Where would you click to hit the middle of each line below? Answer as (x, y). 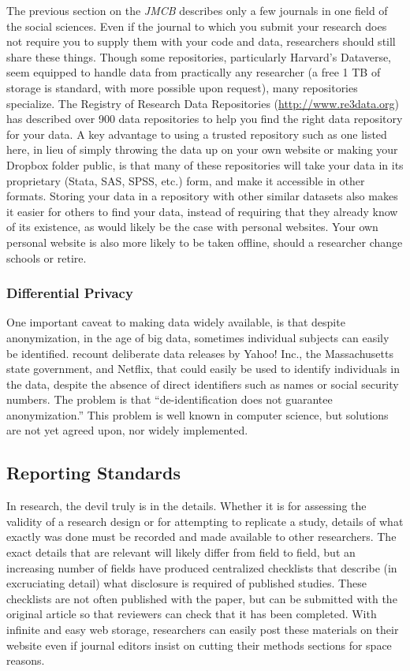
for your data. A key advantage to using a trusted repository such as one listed (197, 134)
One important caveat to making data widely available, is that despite (176, 322)
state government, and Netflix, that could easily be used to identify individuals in (203, 369)
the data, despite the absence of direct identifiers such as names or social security (203, 384)
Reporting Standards (93, 473)
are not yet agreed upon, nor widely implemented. (127, 430)
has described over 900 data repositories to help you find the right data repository (205, 119)
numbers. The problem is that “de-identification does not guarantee (170, 399)
